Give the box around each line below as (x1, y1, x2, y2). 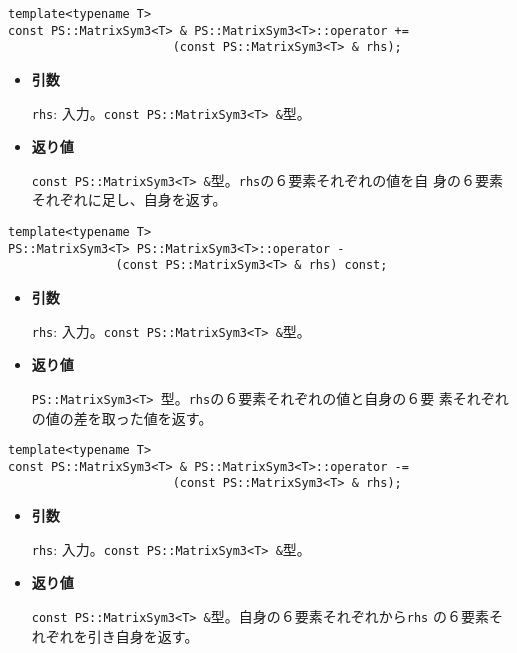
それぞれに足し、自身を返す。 (31, 189, 227, 210)
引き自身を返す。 (87, 625, 199, 646)
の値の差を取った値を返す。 (31, 407, 213, 428)
